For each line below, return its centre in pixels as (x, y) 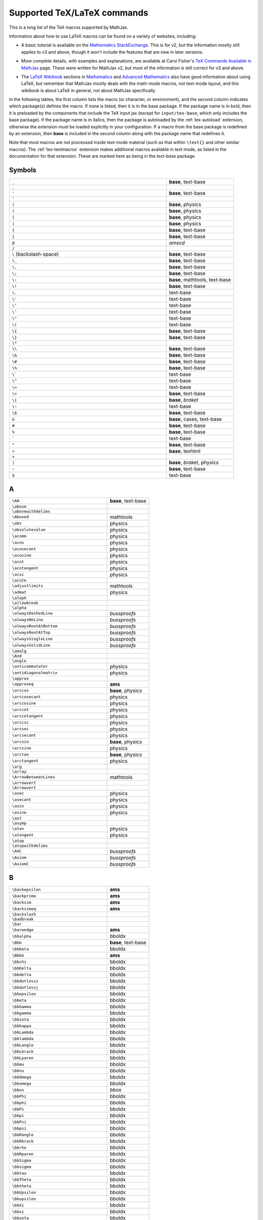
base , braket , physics (194, 463)
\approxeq (23, 684)
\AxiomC (20, 864)
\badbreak (23, 919)
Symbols (23, 170)
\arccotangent (28, 716)
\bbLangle (23, 1045)
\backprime (24, 896)
